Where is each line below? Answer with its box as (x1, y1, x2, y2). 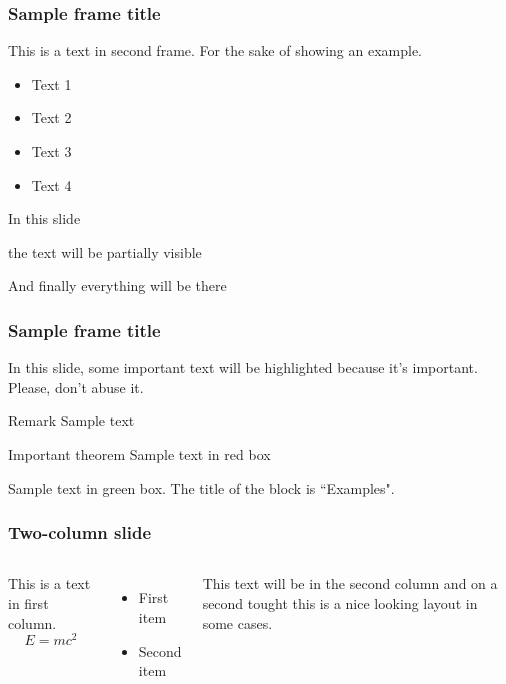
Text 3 (31, 141, 72, 161)
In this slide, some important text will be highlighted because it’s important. (8, 357, 478, 378)
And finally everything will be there (8, 275, 227, 296)
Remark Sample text (8, 410, 135, 431)
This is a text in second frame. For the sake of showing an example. (8, 40, 423, 61)
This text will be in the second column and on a (202, 573, 498, 594)
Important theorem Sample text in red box (8, 443, 271, 464)
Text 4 (31, 174, 72, 195)
